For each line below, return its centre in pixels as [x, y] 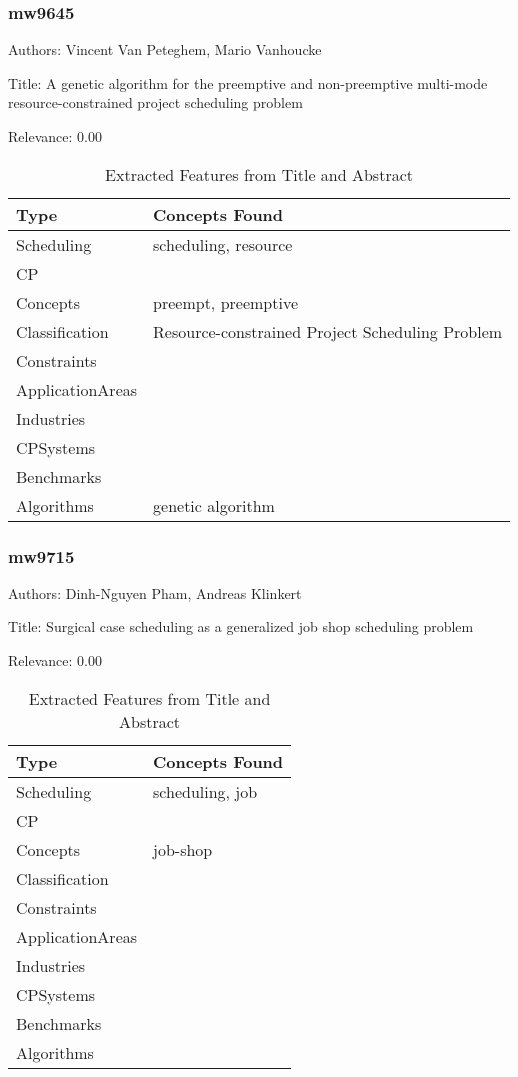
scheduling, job [205, 791]
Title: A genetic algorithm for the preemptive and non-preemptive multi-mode [248, 82]
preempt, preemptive [226, 302]
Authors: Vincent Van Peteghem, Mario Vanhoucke [165, 49]
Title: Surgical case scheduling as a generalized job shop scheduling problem [241, 626]
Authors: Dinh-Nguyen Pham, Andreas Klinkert [155, 592]
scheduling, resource [223, 244]
